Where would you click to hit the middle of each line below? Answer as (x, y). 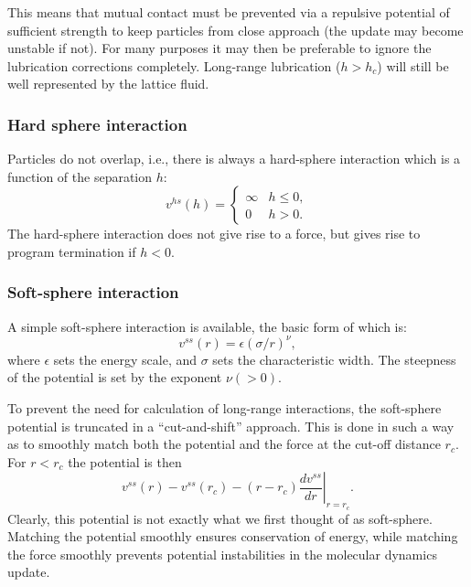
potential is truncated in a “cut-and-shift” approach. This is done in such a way (231, 426)
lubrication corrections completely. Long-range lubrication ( (174, 65)
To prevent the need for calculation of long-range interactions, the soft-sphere (225, 408)
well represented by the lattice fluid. (108, 84)
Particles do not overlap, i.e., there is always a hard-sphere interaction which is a (234, 159)
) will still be (413, 65)
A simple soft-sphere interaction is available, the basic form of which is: (207, 326)
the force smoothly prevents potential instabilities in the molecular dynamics (222, 554)
